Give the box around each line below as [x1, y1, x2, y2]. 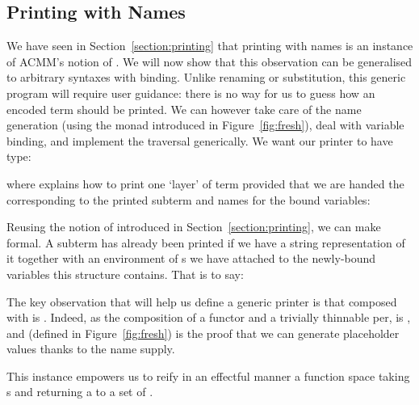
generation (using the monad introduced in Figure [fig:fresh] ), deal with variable [6, 116, 404, 133]
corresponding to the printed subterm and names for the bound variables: [6, 191, 371, 208]
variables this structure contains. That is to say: [6, 265, 244, 282]
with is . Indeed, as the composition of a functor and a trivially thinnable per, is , [6, 309, 411, 326]
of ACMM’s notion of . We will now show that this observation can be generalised [6, 53, 413, 70]
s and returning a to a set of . [6, 383, 153, 400]
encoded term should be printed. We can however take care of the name [6, 100, 362, 117]
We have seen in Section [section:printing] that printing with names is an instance [6, 37, 413, 54]
